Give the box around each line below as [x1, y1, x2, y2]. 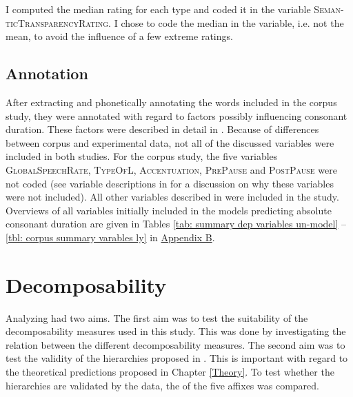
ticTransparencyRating [6, 15, 109, 30]
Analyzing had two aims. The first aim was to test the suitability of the [6, 310, 308, 325]
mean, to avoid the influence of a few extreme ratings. [6, 29, 233, 43]
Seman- [314, 2, 344, 16]
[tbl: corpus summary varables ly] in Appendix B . [6, 230, 215, 244]
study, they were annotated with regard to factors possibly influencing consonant [6, 108, 347, 123]
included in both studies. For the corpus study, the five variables [6, 149, 278, 163]
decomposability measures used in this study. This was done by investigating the [6, 324, 346, 338]
